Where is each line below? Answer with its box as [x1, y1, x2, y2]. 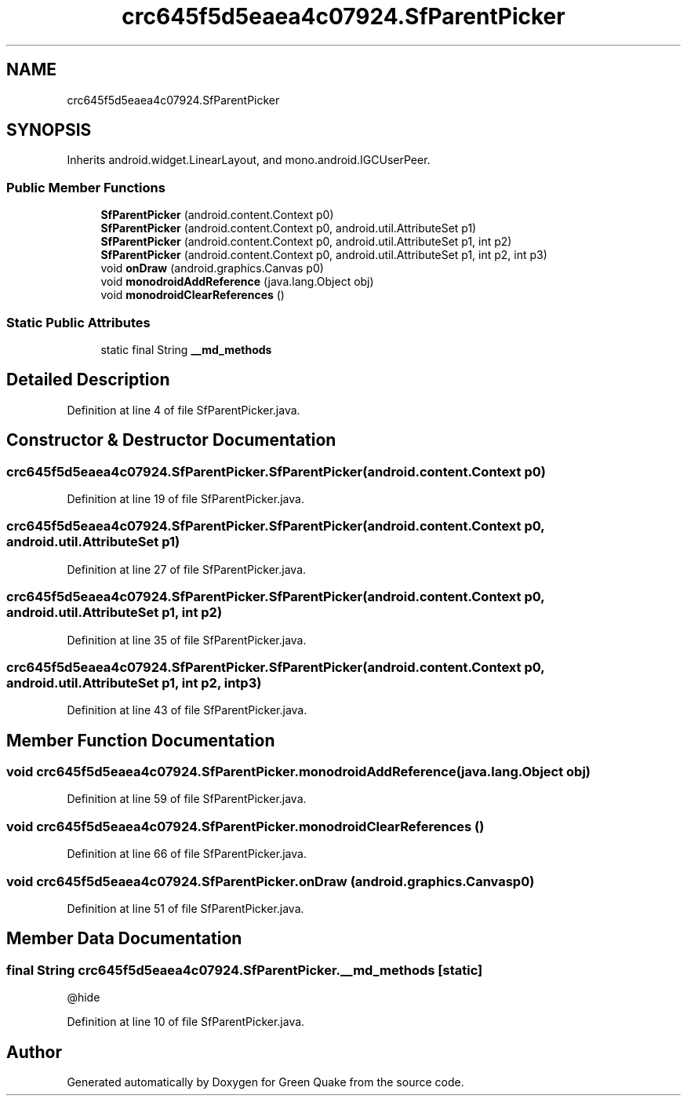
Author [6, 1042, 62, 1062]
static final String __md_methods [100, 342, 272, 356]
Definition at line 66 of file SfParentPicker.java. [67, 847, 307, 861]
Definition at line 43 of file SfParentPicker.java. [67, 703, 307, 717]
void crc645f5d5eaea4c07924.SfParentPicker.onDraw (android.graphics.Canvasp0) [6, 873, 535, 889]
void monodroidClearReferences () [100, 288, 285, 302]
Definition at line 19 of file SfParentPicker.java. [67, 492, 304, 505]
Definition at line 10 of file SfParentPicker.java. [67, 1015, 305, 1029]
